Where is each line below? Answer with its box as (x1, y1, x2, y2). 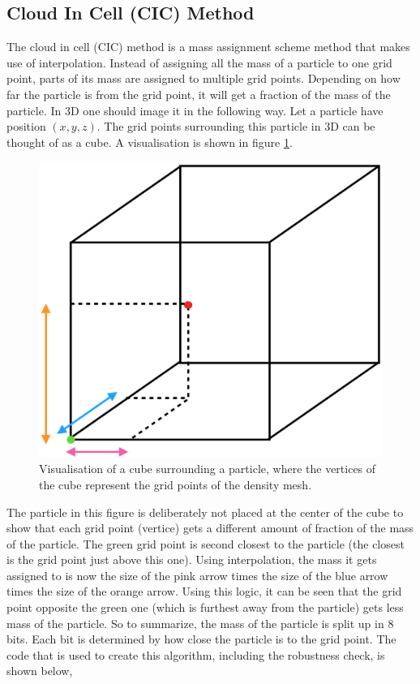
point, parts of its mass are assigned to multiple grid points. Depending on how (6, 70, 401, 87)
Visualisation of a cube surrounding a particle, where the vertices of (39, 460, 376, 477)
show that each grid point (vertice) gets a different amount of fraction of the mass (6, 519, 414, 536)
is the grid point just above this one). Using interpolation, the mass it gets (6, 551, 377, 568)
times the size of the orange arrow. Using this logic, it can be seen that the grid (6, 583, 402, 600)
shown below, (6, 662, 73, 679)
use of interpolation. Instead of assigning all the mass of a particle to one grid (6, 54, 392, 71)
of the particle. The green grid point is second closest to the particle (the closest (6, 535, 405, 552)
